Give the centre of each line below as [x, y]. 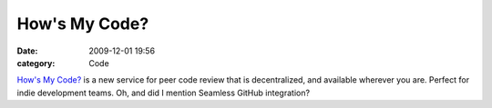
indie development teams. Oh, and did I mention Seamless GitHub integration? [163, 93]
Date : [27, 51]
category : [36, 63]
